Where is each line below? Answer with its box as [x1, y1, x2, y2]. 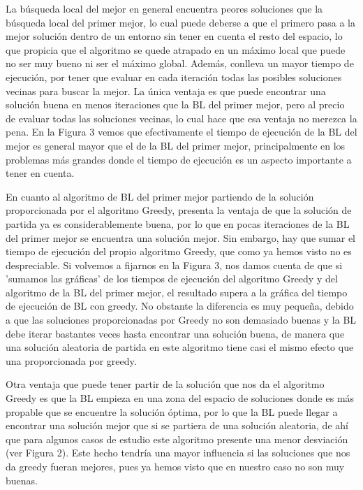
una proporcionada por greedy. [6, 353, 137, 368]
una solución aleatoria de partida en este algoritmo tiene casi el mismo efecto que [6, 340, 354, 354]
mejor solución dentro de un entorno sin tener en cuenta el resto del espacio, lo [6, 29, 343, 43]
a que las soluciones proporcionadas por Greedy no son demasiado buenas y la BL [6, 312, 357, 327]
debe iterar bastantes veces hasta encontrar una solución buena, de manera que [6, 326, 345, 340]
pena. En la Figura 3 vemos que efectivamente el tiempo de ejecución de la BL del [6, 124, 357, 139]
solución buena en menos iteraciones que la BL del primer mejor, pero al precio [6, 97, 345, 112]
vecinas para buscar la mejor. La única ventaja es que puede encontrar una [6, 83, 326, 98]
